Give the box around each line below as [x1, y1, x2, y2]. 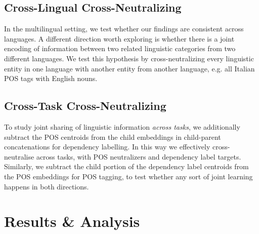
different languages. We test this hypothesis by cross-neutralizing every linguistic [4, 53, 254, 63]
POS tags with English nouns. [4, 73, 98, 84]
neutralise [4, 151, 34, 162]
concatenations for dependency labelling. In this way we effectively [4, 141, 210, 152]
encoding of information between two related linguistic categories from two [4, 43, 236, 54]
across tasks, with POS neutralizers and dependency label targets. [36, 151, 241, 162]
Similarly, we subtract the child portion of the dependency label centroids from [4, 161, 249, 172]
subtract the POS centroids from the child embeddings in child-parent [4, 131, 221, 142]
